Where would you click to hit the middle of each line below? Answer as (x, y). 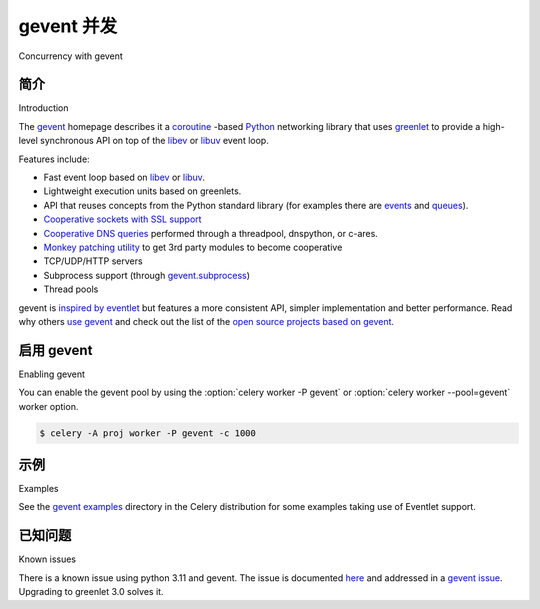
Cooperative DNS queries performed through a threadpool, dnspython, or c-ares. (211, 233)
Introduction (43, 108)
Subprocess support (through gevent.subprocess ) (146, 275)
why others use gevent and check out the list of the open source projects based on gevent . (206, 321)
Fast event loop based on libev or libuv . (124, 177)
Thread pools (71, 289)
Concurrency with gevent (71, 56)
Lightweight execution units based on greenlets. (142, 191)
